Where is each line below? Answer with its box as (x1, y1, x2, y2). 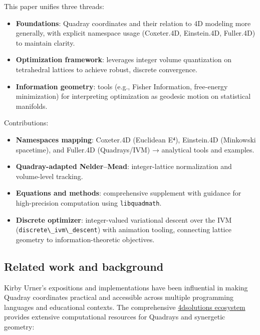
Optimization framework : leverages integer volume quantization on (16, 54, 232, 65)
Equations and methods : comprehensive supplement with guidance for (16, 188, 241, 198)
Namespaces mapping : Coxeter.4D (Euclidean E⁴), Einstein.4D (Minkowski (16, 134, 256, 144)
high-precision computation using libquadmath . (16, 197, 162, 208)
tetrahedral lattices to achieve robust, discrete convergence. (16, 64, 197, 74)
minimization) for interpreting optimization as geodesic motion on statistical (16, 91, 251, 101)
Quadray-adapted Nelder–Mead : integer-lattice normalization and (16, 161, 232, 172)
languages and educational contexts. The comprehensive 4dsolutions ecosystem (4, 301, 245, 312)
